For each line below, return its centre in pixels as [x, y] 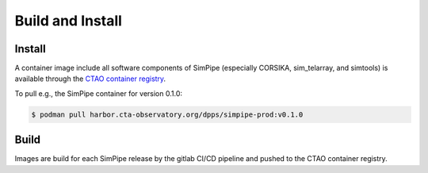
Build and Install [69, 21]
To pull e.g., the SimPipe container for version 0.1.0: [98, 93]
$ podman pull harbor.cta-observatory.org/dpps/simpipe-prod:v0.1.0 [167, 114]
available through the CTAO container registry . [90, 79]
